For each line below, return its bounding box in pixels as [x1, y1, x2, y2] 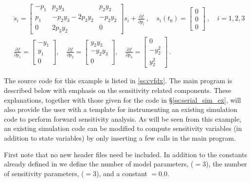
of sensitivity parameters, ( [4, 168, 84, 178]
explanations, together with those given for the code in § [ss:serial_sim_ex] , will [4, 94, 241, 105]
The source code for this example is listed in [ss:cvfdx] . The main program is [4, 75, 232, 86]
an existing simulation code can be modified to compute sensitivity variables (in [4, 123, 242, 133]
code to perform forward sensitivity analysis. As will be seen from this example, [4, 113, 241, 124]
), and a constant [96, 168, 147, 178]
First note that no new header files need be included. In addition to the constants [4, 149, 247, 159]
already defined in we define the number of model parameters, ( [4, 159, 194, 169]
